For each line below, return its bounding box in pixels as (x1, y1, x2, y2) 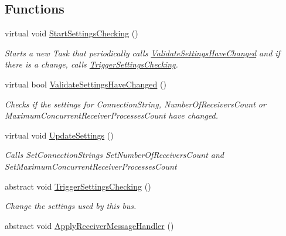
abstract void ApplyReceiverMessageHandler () (5, 219, 174, 231)
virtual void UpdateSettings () (5, 129, 114, 141)
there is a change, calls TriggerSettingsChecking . (5, 58, 178, 70)
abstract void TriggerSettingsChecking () (5, 180, 151, 192)
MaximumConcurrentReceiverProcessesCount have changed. (5, 109, 219, 122)
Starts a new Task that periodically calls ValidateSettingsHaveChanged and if (5, 46, 280, 59)
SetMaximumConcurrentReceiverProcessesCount (5, 160, 177, 172)
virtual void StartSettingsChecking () (5, 27, 138, 39)
